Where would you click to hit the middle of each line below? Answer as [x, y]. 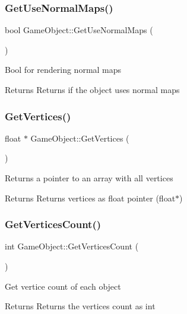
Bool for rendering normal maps [63, 70]
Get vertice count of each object [63, 286]
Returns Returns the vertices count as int [80, 306]
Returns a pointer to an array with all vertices [89, 178]
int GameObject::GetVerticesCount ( [72, 246]
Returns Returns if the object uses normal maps [92, 89]
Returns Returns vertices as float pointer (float [90, 198]
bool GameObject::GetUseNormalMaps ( [79, 30]
